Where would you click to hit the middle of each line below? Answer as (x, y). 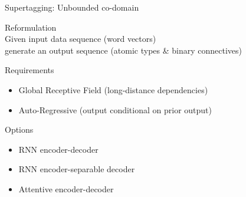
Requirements (29, 70)
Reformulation (31, 27)
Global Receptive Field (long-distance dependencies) (113, 89)
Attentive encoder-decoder (66, 188)
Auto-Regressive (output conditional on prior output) (115, 109)
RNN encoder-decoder (58, 149)
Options (19, 129)
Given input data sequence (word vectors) (81, 39)
